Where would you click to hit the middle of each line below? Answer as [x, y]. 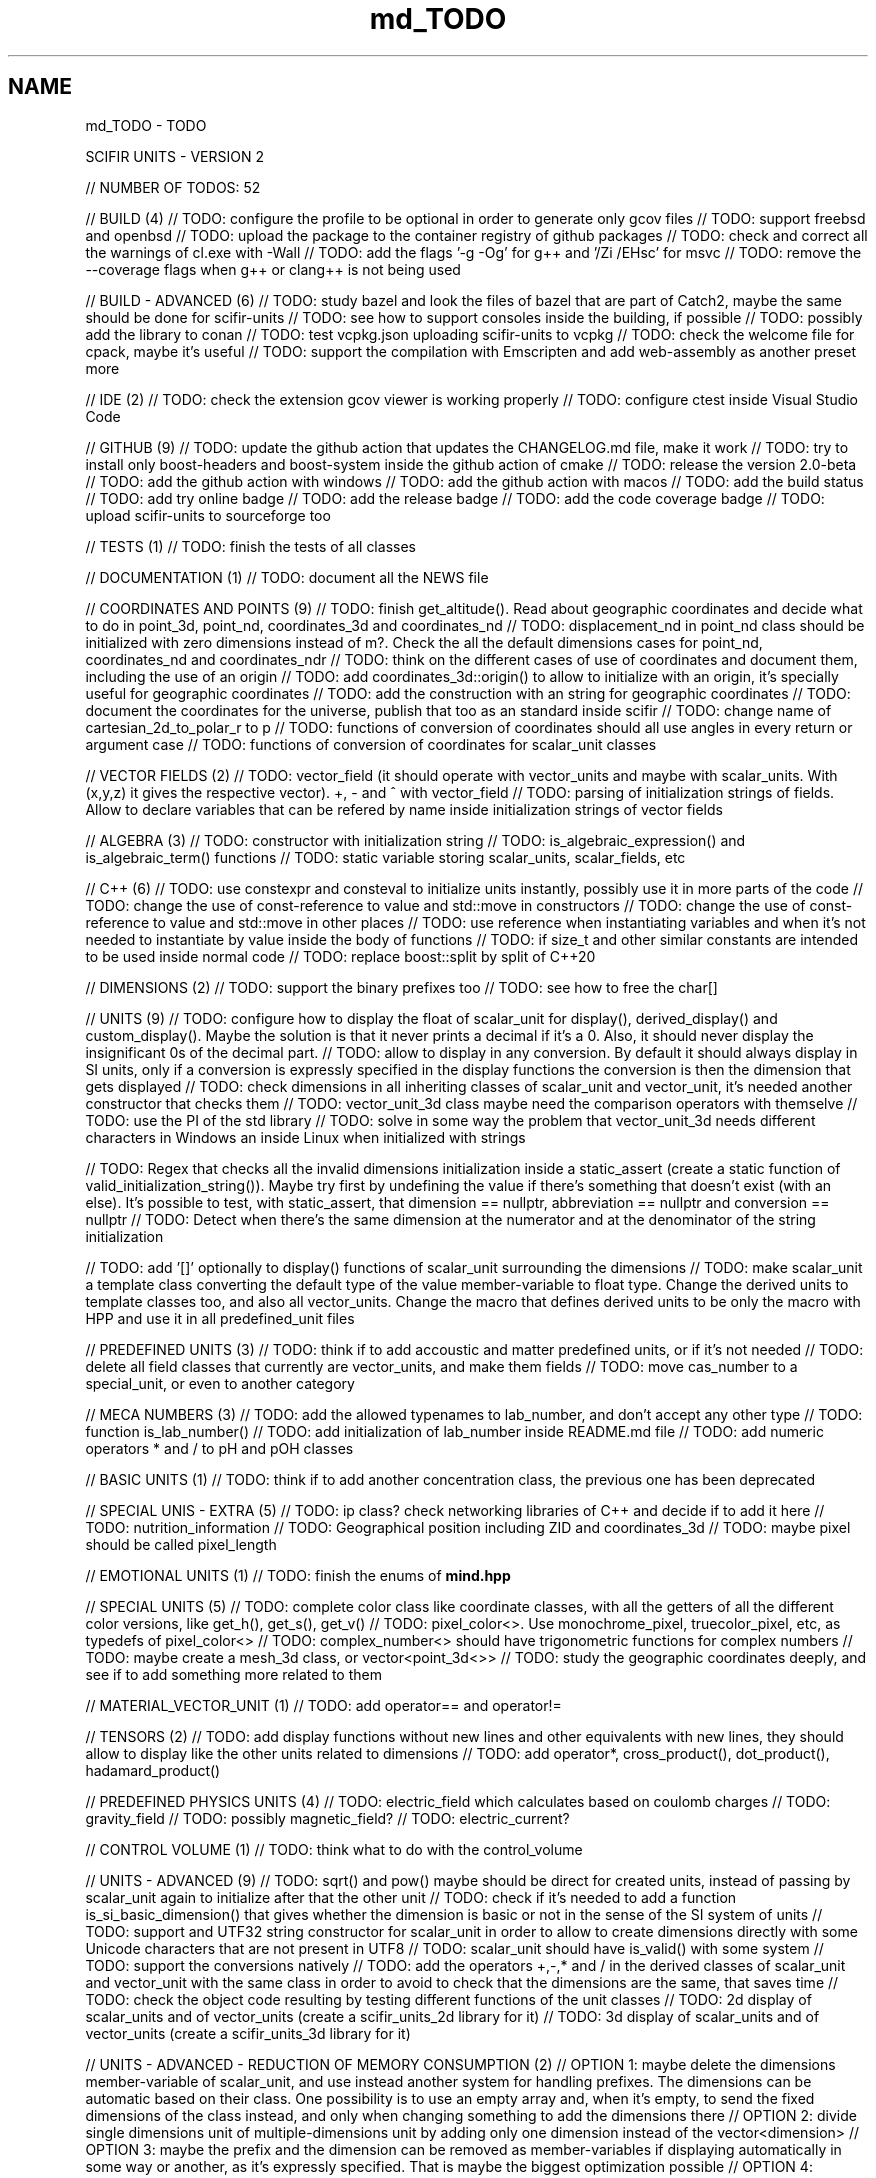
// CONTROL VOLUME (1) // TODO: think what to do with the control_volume [334, 1849]
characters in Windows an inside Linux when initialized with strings [305, 1137]
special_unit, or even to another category [220, 1383]
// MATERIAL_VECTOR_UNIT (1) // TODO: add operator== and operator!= [323, 1705]
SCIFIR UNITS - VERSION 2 [174, 156]
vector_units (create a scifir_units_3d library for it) [248, 2033]
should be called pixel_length [181, 1544]
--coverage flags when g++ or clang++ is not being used [273, 269]
